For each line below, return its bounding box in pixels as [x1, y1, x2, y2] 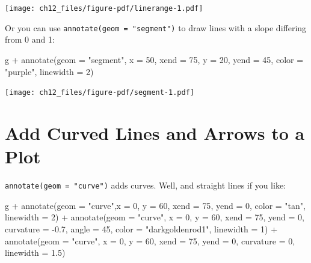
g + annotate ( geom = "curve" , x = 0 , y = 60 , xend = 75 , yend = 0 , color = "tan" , [5, 199, 306, 211]
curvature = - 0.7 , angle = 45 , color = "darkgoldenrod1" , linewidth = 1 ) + [5, 222, 278, 235]
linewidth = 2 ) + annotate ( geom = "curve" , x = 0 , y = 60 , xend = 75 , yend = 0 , [5, 211, 304, 223]
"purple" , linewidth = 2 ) [5, 65, 94, 77]
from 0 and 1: [5, 33, 55, 46]
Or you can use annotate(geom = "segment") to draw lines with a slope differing [5, 21, 307, 34]
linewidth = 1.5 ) [5, 246, 66, 259]
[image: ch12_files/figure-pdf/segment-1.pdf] [5, 88, 194, 97]
